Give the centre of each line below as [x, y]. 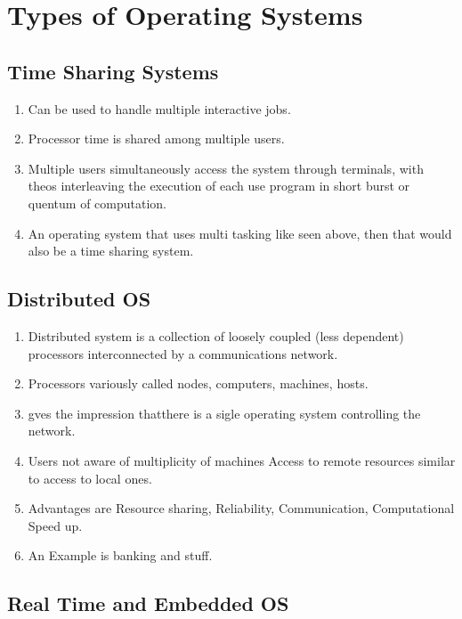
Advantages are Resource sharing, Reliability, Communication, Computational [241, 508]
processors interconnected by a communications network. [183, 353]
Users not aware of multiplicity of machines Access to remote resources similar [242, 460]
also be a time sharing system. [111, 251]
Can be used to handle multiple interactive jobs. [159, 108]
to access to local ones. [90, 478]
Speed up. [55, 525]
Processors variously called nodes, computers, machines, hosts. [198, 383]
